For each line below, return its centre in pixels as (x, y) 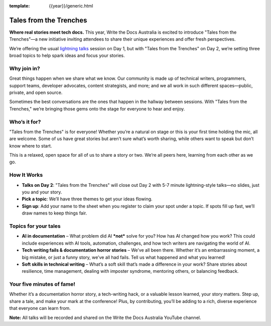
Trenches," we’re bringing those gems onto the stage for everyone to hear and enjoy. (97, 108)
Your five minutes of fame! (42, 284)
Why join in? (25, 68)
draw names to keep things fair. (54, 213)
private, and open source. (36, 92)
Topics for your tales (35, 226)
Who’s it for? (25, 122)
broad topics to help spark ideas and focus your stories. (67, 56)
